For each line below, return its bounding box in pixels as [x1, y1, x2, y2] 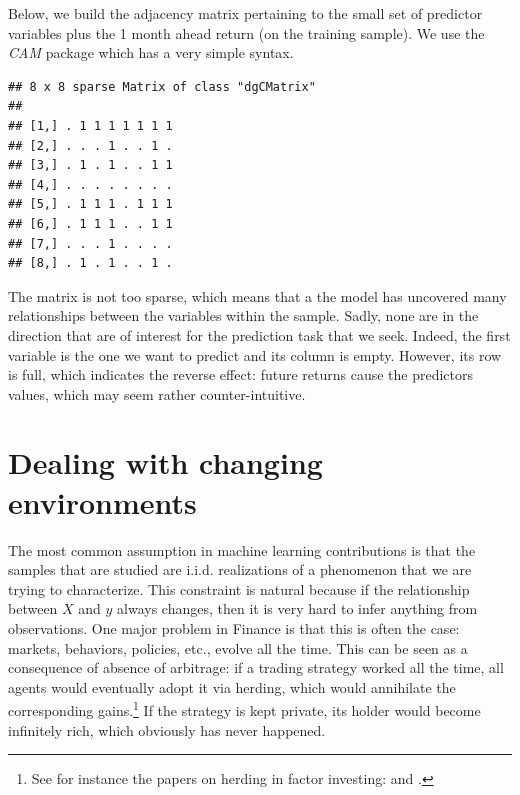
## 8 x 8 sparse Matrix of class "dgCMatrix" [8, 79, 316, 94]
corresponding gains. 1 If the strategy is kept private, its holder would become [8, 697, 481, 720]
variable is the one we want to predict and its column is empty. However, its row [8, 344, 502, 365]
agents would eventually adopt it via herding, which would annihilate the [8, 676, 456, 697]
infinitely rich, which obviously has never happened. [8, 719, 326, 740]
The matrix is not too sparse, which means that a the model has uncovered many [8, 285, 507, 306]
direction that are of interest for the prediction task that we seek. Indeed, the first [8, 324, 511, 345]
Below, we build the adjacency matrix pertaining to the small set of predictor [8, 3, 483, 23]
